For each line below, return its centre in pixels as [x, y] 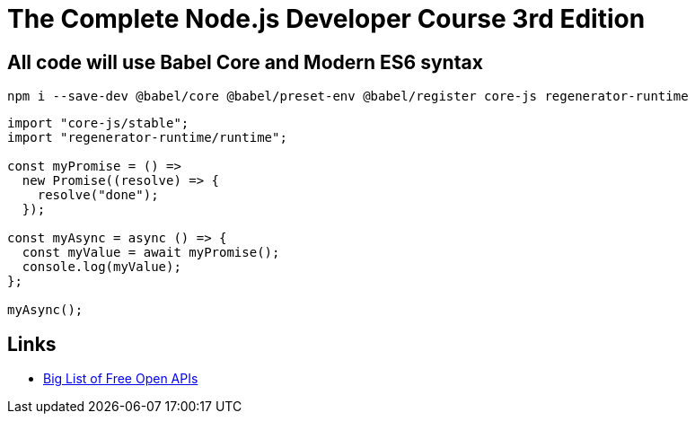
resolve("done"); [98, 195]
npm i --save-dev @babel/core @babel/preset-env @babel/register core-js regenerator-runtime [348, 96]
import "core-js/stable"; [98, 123]
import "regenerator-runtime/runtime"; [147, 138]
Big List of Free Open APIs [121, 379]
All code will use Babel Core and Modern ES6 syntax [245, 62]
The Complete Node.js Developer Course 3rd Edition [326, 19]
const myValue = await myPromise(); [151, 253]
